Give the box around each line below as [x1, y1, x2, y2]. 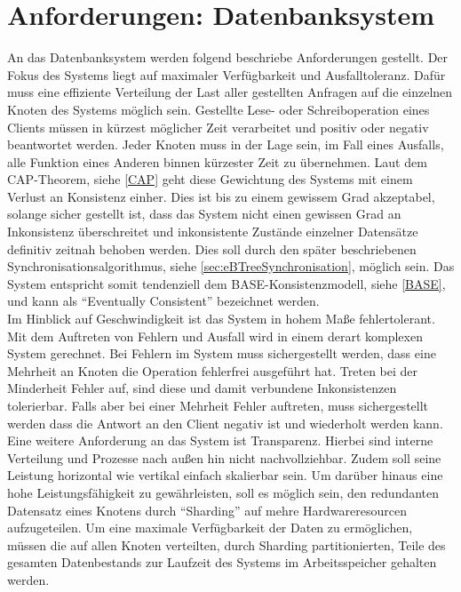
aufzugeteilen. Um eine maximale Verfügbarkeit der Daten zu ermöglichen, [7, 518, 413, 537]
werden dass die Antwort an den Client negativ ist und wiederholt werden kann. [7, 413, 443, 432]
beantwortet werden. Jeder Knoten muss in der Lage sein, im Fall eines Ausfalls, [7, 135, 444, 154]
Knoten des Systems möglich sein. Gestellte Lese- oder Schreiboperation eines [7, 100, 430, 118]
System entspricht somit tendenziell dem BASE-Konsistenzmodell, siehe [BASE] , [7, 274, 446, 292]
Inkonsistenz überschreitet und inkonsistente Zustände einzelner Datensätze [7, 222, 418, 241]
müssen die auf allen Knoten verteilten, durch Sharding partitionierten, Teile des [7, 535, 446, 554]
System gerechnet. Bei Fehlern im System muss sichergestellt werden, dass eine [7, 344, 436, 363]
